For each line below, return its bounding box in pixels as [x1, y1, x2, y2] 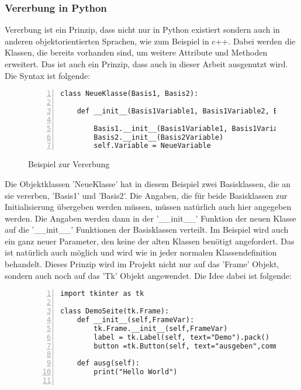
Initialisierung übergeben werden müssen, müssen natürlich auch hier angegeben [5, 201, 292, 213]
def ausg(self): [77, 359, 140, 368]
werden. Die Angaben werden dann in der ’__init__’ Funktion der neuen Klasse [5, 212, 296, 224]
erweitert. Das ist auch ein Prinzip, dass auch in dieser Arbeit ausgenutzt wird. [5, 58, 288, 70]
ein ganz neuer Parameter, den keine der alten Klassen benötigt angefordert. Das [5, 234, 295, 247]
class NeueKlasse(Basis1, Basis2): [60, 89, 199, 98]
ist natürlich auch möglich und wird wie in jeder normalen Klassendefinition [5, 246, 277, 258]
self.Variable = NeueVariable [94, 141, 211, 150]
